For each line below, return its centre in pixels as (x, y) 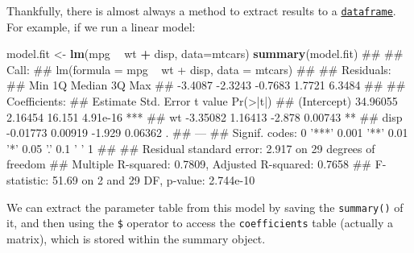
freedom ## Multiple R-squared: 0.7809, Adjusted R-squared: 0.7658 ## (189, 164)
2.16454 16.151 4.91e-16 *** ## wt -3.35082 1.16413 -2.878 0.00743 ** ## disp (205, 116)
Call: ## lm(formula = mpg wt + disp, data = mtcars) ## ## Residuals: (199, 69)
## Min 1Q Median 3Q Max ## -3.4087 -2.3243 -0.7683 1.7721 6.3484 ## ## (206, 85)
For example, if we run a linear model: (101, 26)
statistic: (28, 180)
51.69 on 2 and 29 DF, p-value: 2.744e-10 (153, 180)
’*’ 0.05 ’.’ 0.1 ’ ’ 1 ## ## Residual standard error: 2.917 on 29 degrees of (191, 148)
